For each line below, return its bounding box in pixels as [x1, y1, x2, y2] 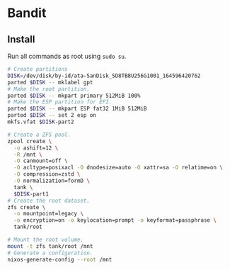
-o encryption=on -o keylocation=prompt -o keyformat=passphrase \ [13, 217, 217, 224]
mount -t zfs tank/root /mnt [7, 242, 93, 249]
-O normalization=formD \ [13, 177, 91, 184]
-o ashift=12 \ [13, 144, 59, 152]
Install [7, 33, 35, 45]
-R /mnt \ [13, 151, 42, 158]
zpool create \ [7, 137, 52, 145]
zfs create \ [7, 203, 46, 210]
